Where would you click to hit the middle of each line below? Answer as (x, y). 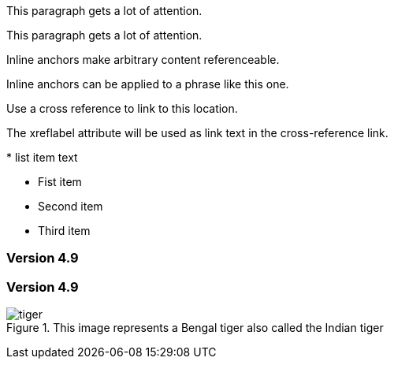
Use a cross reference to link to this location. (122, 108)
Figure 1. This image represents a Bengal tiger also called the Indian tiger (195, 328)
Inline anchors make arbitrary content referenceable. (143, 60)
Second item (71, 206)
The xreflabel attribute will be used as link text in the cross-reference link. (197, 133)
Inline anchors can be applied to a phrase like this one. (148, 84)
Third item (64, 231)
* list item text (42, 157)
